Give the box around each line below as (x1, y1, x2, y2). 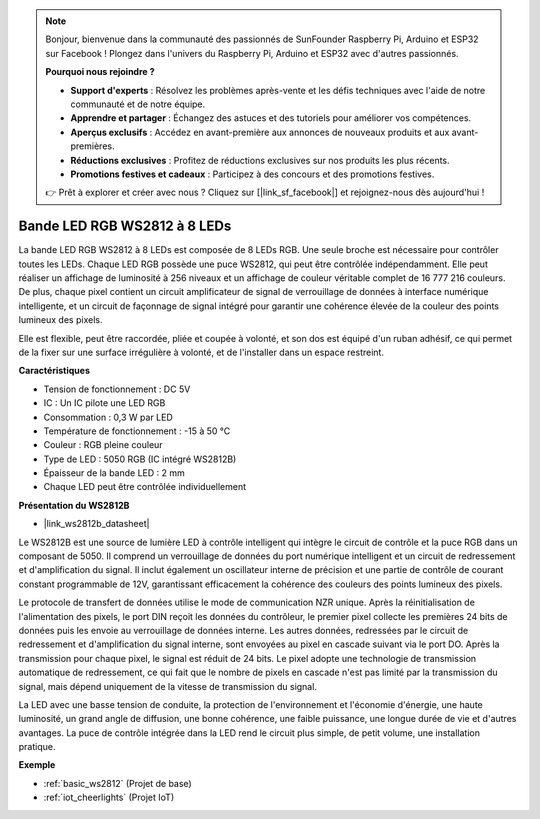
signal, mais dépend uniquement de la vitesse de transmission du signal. (18, 680, 317, 692)
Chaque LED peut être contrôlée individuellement (43, 481, 247, 493)
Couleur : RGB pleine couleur (43, 439, 164, 451)
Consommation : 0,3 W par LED (43, 411, 174, 423)
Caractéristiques (18, 365, 90, 377)
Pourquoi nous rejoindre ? (45, 66, 155, 78)
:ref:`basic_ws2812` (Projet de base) (43, 777, 192, 789)
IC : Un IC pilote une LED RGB (43, 397, 166, 409)
